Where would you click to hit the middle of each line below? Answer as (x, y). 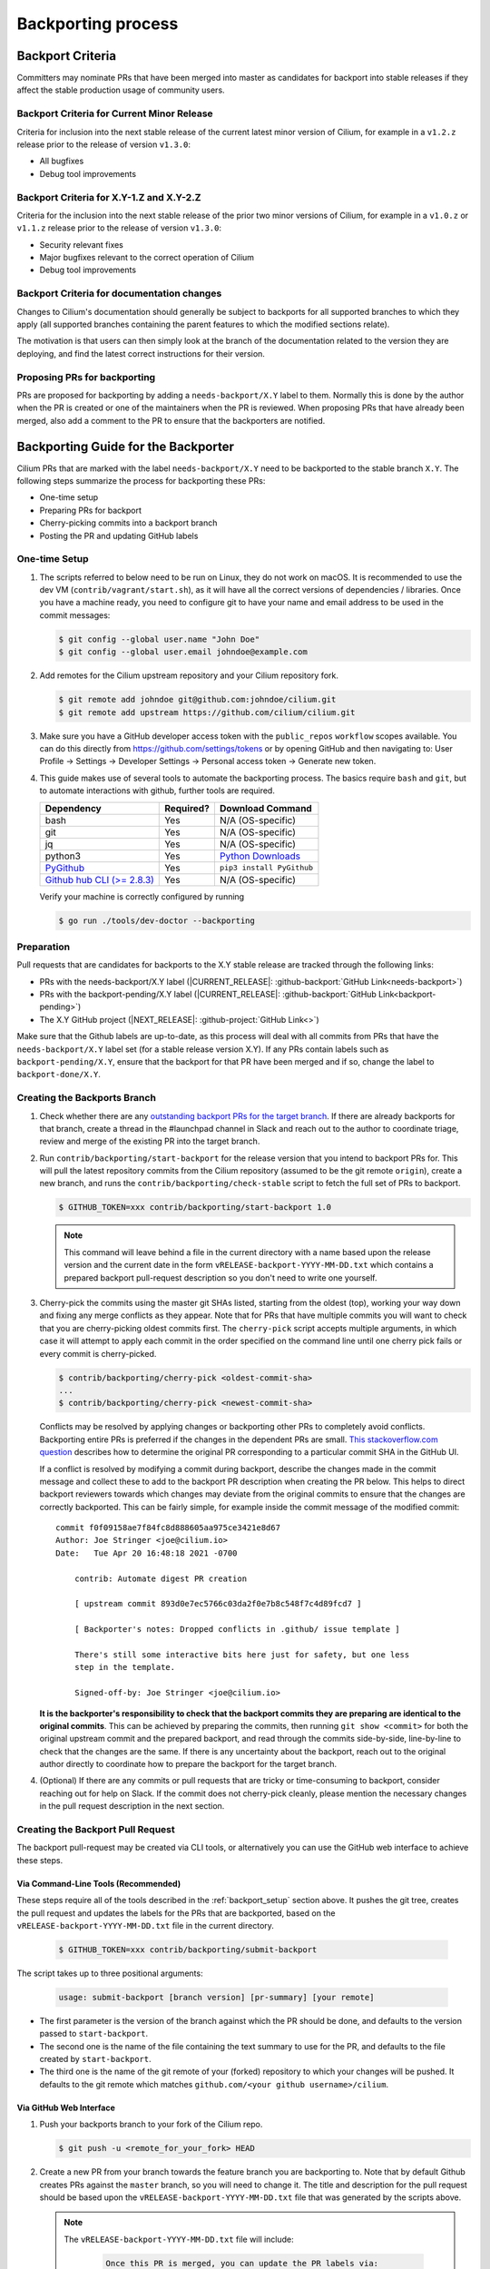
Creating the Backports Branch (86, 1098)
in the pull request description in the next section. (132, 1806)
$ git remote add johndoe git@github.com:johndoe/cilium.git (197, 700)
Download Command (265, 808)
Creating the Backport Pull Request (96, 1830)
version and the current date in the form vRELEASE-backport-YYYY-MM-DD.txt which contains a (249, 1265)
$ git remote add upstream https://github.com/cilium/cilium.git (207, 712)
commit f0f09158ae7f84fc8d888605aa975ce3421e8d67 (168, 1528)
